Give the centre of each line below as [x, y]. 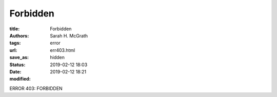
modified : [20, 79]
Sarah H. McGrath [69, 35]
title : [15, 29]
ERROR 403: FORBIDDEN [36, 88]
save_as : [19, 57]
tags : [15, 43]
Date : [15, 71]
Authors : [19, 35]
